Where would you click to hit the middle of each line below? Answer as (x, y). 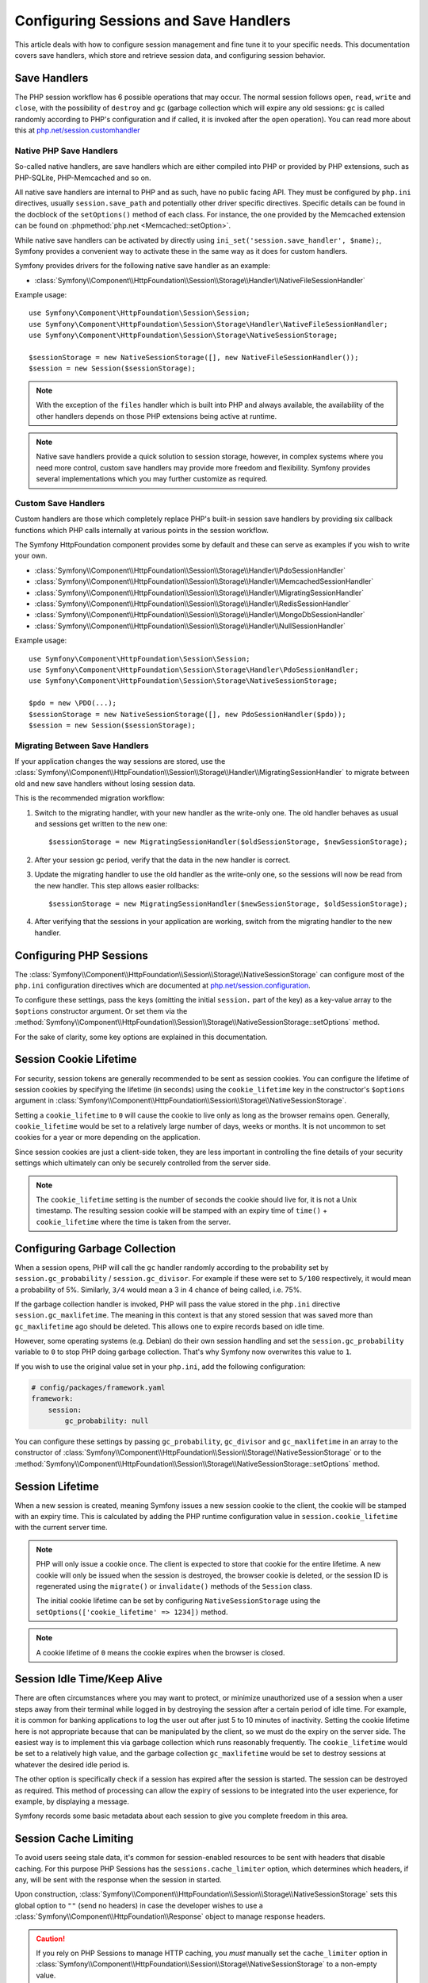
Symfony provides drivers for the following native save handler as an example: (143, 266)
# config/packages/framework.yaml (98, 1387)
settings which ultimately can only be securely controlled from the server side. (143, 1163)
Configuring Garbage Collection (95, 1248)
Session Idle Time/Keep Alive (88, 1679)
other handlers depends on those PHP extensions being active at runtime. (157, 416)
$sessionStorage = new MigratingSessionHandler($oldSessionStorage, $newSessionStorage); (228, 842)
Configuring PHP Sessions (81, 955)
